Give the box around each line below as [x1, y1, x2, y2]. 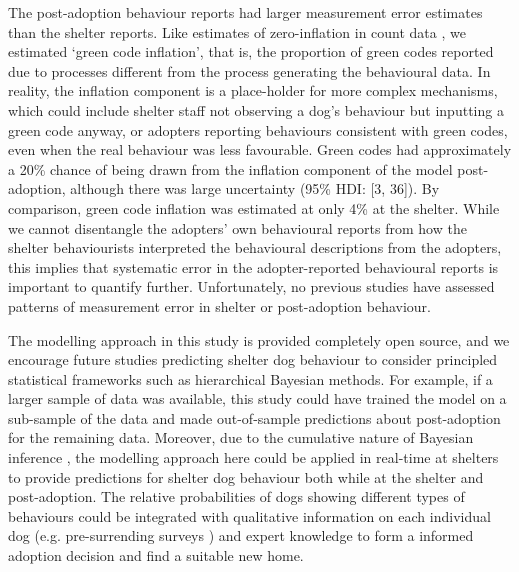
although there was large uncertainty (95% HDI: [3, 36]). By [70, 178, 440, 199]
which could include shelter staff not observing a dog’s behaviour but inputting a [8, 99, 504, 120]
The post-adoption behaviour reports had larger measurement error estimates [8, 2, 483, 22]
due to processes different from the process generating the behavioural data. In [8, 60, 491, 81]
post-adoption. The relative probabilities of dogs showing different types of [8, 486, 465, 507]
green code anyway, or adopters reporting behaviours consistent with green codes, [8, 119, 508, 140]
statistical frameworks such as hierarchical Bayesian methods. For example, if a [8, 368, 493, 389]
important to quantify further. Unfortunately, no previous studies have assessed [8, 276, 495, 297]
